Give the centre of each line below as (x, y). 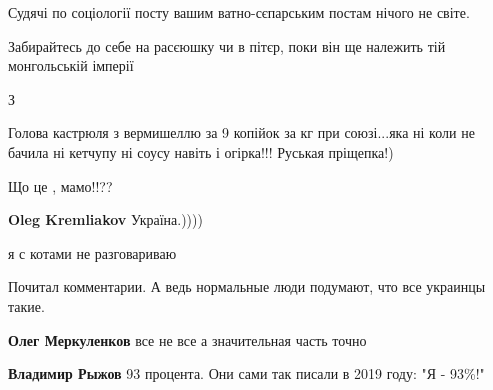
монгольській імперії (71, 65)
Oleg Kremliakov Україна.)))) (105, 219)
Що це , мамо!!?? (60, 185)
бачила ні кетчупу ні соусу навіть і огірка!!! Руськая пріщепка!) (201, 151)
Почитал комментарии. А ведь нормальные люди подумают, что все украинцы (247, 286)
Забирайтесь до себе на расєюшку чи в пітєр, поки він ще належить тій (227, 45)
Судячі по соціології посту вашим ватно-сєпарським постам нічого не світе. (239, 12)
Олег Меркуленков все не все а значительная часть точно (187, 339)
